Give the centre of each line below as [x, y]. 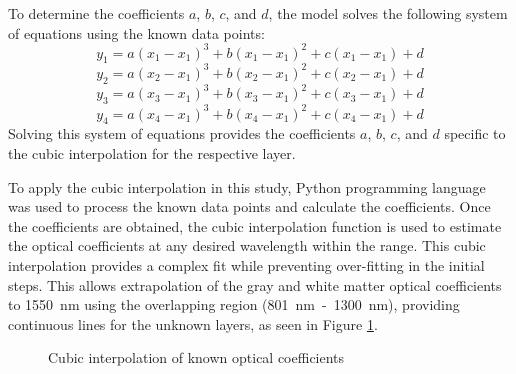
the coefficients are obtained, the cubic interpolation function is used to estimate [255, 225]
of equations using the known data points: [136, 32]
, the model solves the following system [388, 13]
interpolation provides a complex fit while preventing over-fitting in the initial [246, 264]
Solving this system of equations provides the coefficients [182, 133]
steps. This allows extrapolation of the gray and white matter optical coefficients [255, 284]
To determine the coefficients [96, 13]
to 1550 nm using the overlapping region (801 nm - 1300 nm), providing [234, 304]
